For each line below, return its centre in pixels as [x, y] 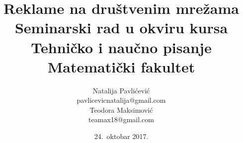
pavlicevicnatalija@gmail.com [121, 100]
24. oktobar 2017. [121, 136]
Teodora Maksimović [121, 109]
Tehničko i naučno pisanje [121, 47]
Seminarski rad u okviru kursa [121, 28]
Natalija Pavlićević [121, 90]
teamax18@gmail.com [121, 119]
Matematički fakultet [121, 66]
